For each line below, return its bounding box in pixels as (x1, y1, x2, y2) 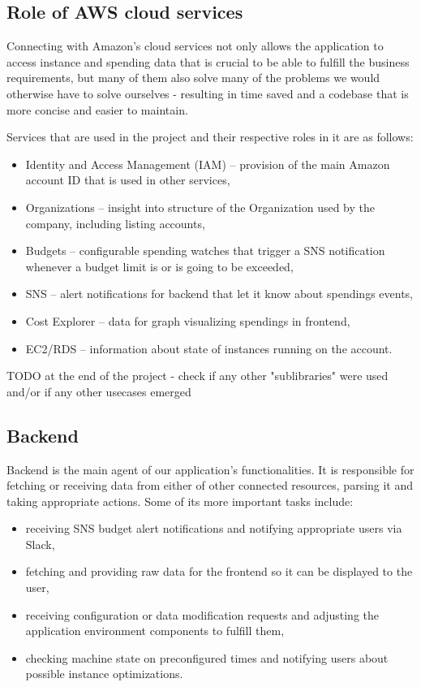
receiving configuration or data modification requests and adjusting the (25, 606, 380, 623)
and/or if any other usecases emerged (6, 382, 191, 400)
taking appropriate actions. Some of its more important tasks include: (6, 492, 354, 509)
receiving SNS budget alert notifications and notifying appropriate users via (25, 520, 402, 537)
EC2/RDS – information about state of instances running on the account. (25, 339, 393, 356)
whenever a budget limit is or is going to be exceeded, (25, 257, 294, 274)
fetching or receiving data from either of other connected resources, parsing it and (6, 477, 414, 494)
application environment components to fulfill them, (25, 622, 285, 639)
